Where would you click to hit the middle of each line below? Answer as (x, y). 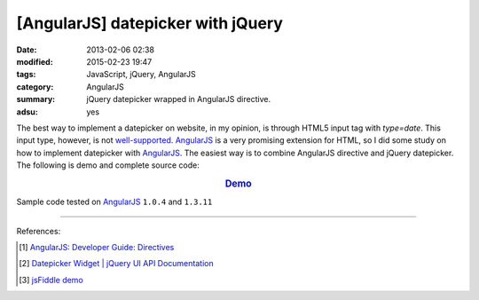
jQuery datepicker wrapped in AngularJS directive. (178, 99)
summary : (36, 99)
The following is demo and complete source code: (108, 165)
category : (35, 87)
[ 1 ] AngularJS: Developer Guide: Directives (97, 247)
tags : (26, 75)
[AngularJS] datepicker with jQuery (150, 23)
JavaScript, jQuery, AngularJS (141, 75)
